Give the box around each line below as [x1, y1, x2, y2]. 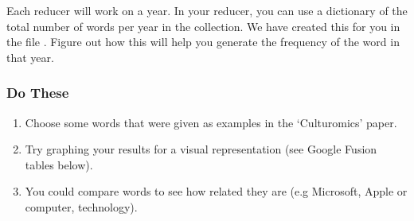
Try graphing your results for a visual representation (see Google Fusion [25, 141, 377, 157]
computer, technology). [25, 198, 138, 215]
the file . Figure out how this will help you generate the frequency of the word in [6, 33, 400, 50]
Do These [6, 83, 69, 103]
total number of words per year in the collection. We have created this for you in [6, 17, 400, 34]
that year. [6, 48, 54, 65]
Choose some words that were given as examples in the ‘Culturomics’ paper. [25, 114, 397, 130]
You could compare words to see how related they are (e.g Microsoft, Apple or [25, 183, 408, 200]
